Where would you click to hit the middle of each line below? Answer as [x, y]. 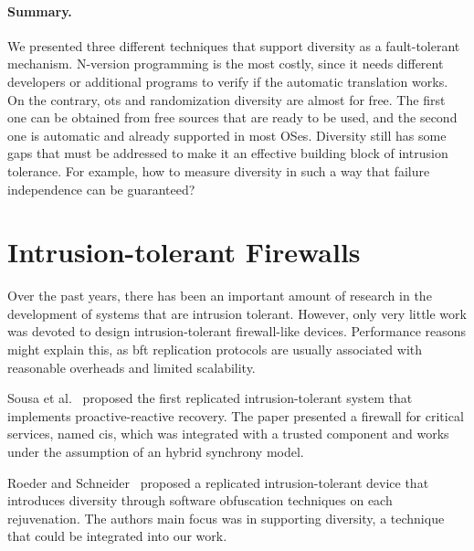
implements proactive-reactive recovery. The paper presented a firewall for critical [236, 415]
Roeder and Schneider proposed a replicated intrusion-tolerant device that [218, 482]
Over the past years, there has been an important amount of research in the [220, 296]
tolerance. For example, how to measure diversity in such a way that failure [219, 170]
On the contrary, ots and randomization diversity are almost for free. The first [226, 99]
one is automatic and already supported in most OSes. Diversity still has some [227, 135]
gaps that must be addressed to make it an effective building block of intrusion [228, 153]
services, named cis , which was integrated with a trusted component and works [228, 434]
